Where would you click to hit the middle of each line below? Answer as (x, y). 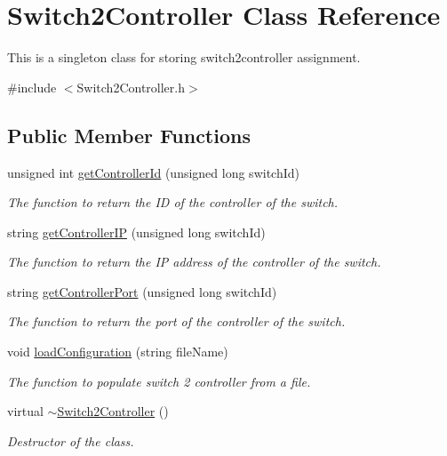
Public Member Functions (129, 135)
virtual (25, 411)
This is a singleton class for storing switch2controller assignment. (184, 57)
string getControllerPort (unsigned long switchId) (142, 291)
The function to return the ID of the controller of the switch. (173, 202)
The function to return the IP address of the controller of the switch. (194, 262)
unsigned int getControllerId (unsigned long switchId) (153, 172)
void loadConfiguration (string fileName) (118, 352)
